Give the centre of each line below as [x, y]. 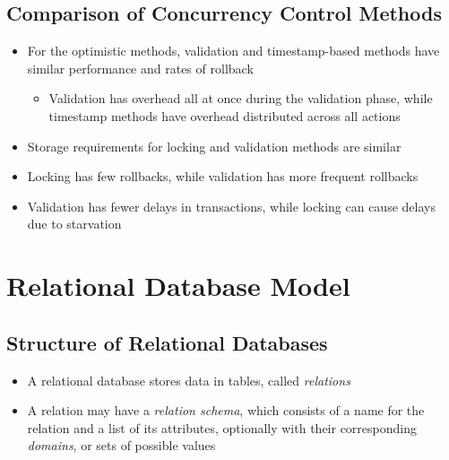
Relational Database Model [178, 286]
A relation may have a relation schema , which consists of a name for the [226, 410]
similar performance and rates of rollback [140, 68]
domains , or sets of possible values [121, 445]
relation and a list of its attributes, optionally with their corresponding [222, 427]
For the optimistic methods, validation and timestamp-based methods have [233, 51]
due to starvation [74, 224]
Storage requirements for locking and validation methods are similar [214, 146]
